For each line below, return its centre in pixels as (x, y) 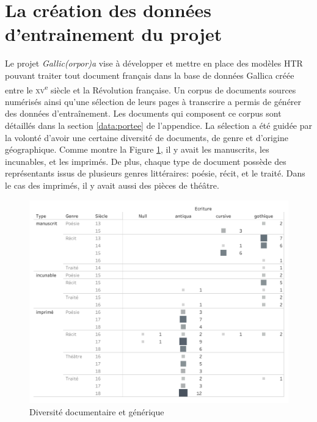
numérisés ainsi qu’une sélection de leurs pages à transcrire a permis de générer (153, 101)
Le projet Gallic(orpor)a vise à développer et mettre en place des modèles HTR (154, 63)
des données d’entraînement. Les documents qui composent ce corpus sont (143, 113)
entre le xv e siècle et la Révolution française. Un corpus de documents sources (151, 89)
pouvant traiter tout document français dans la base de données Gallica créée (150, 75)
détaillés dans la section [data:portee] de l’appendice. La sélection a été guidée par (159, 125)
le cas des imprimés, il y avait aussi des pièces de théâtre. (112, 185)
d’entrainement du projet (114, 34)
